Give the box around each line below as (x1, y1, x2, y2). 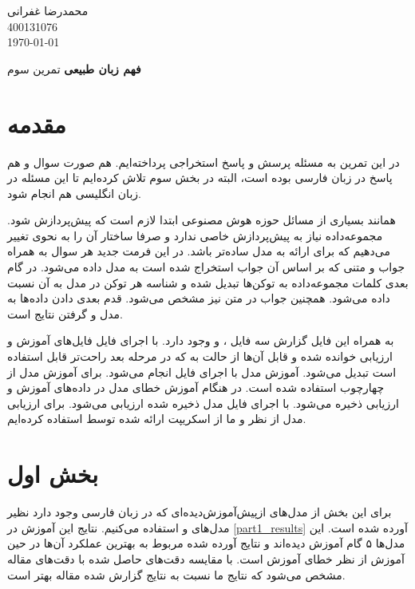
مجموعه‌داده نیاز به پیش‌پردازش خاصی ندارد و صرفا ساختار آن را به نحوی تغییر (7, 227, 383, 243)
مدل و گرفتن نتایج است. (7, 305, 123, 322)
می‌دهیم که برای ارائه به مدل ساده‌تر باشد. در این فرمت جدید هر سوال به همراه (7, 243, 390, 259)
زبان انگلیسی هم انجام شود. (7, 184, 141, 201)
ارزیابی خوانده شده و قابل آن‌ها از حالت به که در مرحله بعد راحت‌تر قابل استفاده (7, 348, 393, 365)
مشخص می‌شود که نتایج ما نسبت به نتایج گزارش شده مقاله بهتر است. (7, 566, 346, 583)
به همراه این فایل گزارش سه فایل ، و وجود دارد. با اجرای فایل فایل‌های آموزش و (7, 332, 394, 349)
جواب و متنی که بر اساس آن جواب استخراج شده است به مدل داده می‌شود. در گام (7, 259, 405, 275)
